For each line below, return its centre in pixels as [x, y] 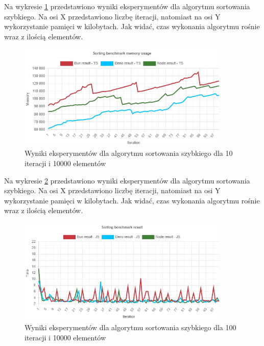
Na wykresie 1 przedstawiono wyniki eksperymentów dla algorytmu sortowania [127, 6]
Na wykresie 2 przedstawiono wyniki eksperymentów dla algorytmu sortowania [127, 180]
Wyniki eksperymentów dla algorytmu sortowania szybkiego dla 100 [130, 327]
